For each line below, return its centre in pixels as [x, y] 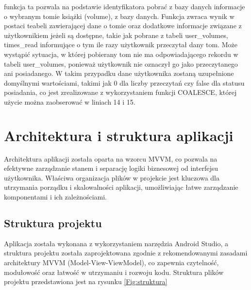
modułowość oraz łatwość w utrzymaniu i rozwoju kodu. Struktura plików [114, 272]
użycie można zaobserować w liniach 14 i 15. [70, 101]
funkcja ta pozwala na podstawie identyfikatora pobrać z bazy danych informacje [125, 6]
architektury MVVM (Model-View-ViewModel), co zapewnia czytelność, [111, 263]
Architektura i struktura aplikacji [119, 135]
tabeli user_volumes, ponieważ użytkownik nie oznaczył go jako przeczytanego [121, 63]
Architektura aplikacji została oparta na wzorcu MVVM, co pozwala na [111, 158]
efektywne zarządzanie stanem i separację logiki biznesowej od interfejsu [111, 168]
